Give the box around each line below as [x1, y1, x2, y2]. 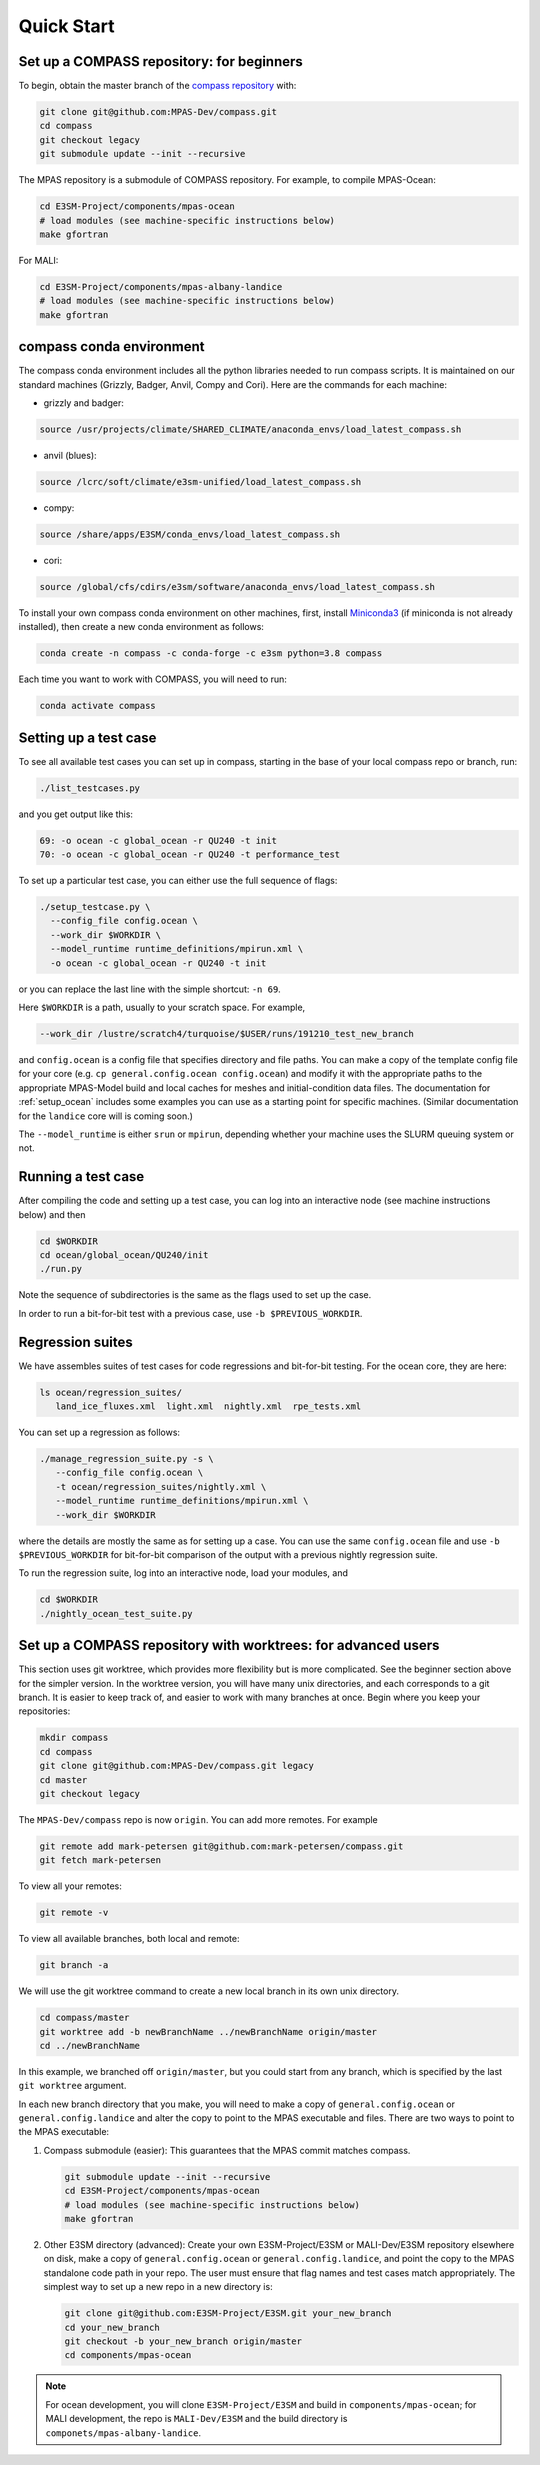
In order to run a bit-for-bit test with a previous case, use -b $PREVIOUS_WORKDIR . [18, 1307, 363, 1319]
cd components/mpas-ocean [64, 2350, 192, 2361]
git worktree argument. [18, 2080, 127, 2092]
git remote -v [39, 1907, 109, 1919]
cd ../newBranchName [39, 2040, 140, 2051]
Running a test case [18, 1168, 145, 1185]
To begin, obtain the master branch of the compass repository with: [18, 80, 297, 92]
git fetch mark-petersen [39, 1855, 162, 1866]
